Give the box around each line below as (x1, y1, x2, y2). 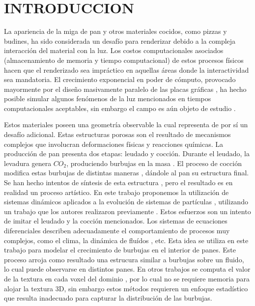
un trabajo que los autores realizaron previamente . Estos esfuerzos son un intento (4, 206, 251, 216)
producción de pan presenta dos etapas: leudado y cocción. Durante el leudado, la (4, 148, 250, 159)
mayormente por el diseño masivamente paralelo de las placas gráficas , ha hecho (4, 83, 247, 94)
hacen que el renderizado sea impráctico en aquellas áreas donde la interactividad (4, 64, 249, 75)
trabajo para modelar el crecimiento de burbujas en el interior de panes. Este (4, 245, 236, 255)
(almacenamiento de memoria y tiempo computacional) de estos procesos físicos (4, 55, 244, 65)
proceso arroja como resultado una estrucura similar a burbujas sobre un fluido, (4, 254, 244, 264)
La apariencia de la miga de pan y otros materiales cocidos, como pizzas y (4, 26, 227, 36)
